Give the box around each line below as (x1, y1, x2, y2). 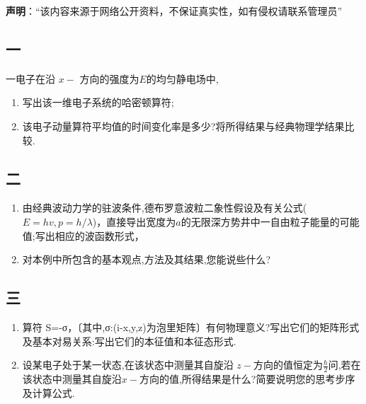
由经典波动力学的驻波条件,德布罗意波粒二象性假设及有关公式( (22, 200, 307, 215)
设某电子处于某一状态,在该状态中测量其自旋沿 (22, 357, 234, 372)
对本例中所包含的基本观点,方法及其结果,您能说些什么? (22, 252, 271, 267)
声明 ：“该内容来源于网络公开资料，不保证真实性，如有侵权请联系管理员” (6, 4, 343, 18)
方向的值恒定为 (253, 357, 323, 372)
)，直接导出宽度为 (92, 214, 176, 229)
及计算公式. (22, 385, 75, 400)
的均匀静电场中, (146, 71, 219, 86)
